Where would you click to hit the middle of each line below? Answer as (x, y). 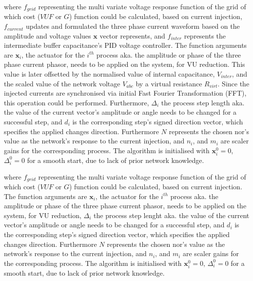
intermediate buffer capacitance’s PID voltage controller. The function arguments (126, 45)
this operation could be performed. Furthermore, (77, 102)
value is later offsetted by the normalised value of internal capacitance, (109, 74)
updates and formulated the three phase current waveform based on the (133, 26)
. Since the (234, 83)
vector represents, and (132, 35)
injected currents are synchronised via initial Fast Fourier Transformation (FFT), (125, 93)
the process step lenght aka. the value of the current (172, 215)
